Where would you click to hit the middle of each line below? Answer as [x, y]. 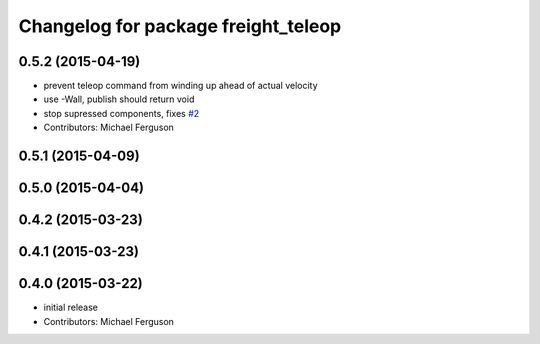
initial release [71, 307]
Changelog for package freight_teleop [180, 26]
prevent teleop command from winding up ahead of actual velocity [181, 86]
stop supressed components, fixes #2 [121, 113]
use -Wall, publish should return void [119, 99]
